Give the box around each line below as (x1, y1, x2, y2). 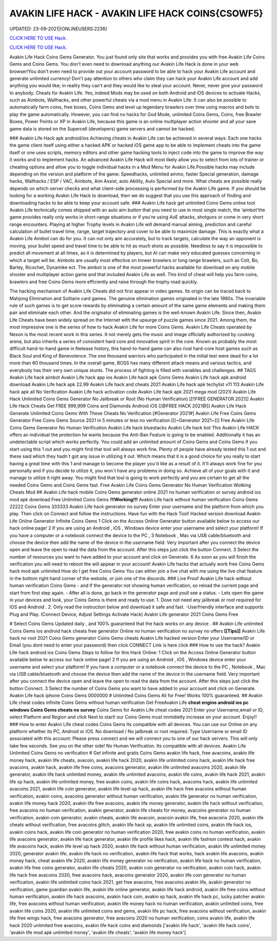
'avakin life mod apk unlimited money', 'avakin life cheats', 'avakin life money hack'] (9, 929, 186, 935)
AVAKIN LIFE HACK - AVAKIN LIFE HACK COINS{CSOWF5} (9, 8, 264, 19)
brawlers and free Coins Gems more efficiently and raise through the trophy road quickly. (9, 279, 199, 285)
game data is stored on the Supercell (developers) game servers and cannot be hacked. (9, 126, 195, 132)
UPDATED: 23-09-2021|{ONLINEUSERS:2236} (9, 26, 108, 32)
